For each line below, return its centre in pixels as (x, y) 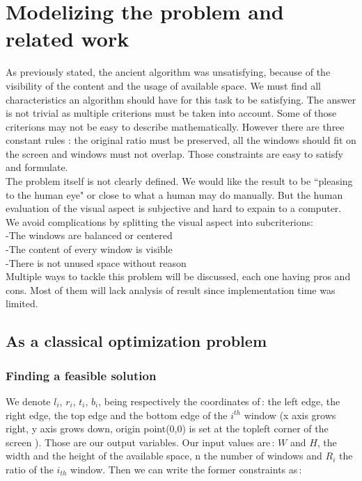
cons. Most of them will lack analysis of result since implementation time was (171, 290)
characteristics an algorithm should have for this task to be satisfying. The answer (181, 99)
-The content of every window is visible (89, 249)
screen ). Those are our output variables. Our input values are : (140, 442)
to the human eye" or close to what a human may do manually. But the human (174, 194)
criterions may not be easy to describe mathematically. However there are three (175, 126)
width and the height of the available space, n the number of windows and (164, 456)
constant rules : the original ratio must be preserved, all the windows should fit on (181, 140)
